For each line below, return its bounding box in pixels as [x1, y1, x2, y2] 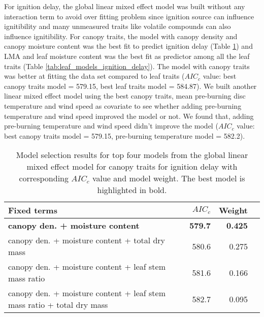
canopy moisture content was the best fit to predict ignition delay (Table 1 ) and [4, 41, 253, 51]
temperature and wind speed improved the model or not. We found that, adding [4, 110, 254, 121]
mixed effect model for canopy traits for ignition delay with [26, 161, 238, 173]
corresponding [19, 172, 69, 184]
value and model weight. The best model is [92, 172, 245, 184]
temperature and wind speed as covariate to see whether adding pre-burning [4, 100, 242, 111]
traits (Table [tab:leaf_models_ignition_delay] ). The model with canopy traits [4, 60, 250, 71]
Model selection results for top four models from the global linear [16, 149, 248, 161]
